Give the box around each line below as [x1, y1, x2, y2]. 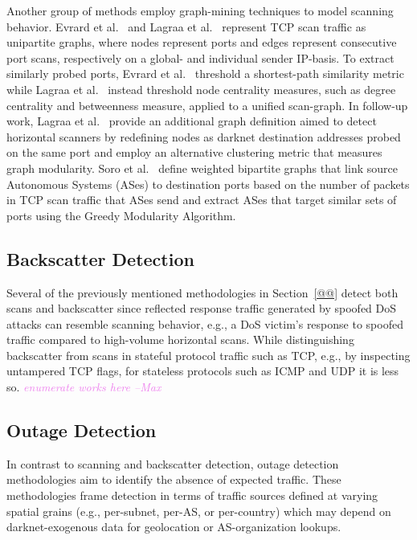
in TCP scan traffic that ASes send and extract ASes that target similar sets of [6, 191, 397, 208]
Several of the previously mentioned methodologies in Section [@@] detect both [6, 284, 399, 301]
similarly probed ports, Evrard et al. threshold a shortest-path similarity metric [6, 65, 404, 82]
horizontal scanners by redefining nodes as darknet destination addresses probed [6, 128, 401, 145]
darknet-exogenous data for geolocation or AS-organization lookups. [6, 518, 341, 535]
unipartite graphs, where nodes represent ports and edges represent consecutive [6, 34, 397, 51]
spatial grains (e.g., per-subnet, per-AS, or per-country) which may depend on [6, 502, 391, 519]
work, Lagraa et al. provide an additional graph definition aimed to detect [6, 112, 377, 129]
